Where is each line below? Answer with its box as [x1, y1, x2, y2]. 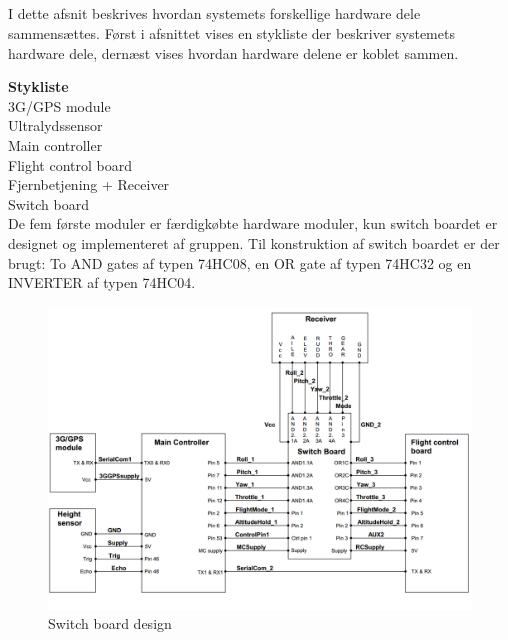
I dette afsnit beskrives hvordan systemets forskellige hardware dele [8, 3, 421, 24]
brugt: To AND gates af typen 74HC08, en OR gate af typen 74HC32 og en [8, 252, 472, 273]
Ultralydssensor [8, 115, 103, 136]
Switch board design [48, 613, 172, 634]
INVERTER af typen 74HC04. [8, 272, 196, 293]
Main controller [8, 134, 103, 155]
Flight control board [8, 154, 132, 175]
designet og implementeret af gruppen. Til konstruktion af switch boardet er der [8, 232, 500, 253]
